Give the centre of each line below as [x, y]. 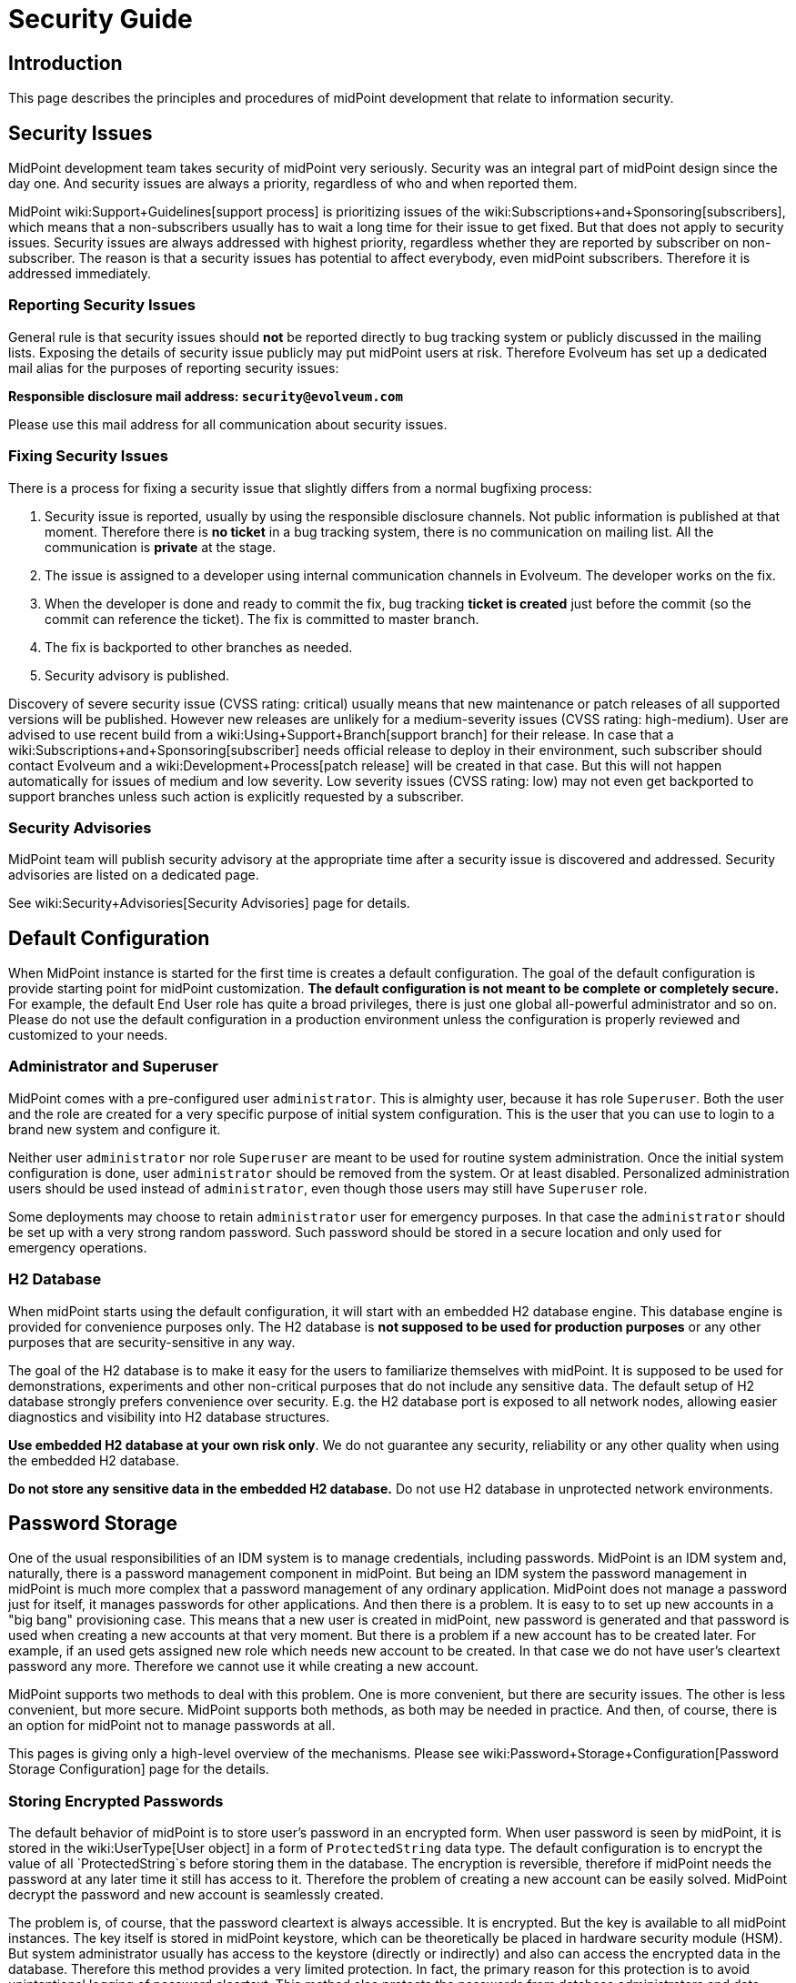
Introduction [65, 63]
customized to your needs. [88, 1035]
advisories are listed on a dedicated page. [134, 875]
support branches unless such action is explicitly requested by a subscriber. [237, 796]
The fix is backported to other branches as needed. [199, 647]
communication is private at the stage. [161, 547]
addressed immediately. [80, 274]
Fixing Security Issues [88, 456]
